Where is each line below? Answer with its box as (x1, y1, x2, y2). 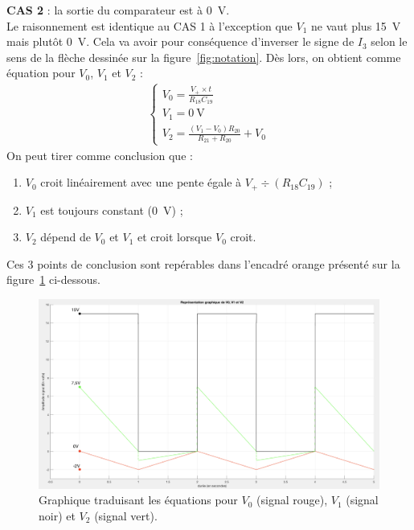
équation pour (6, 64, 76, 81)
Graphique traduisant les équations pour (39, 491, 238, 508)
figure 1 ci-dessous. (6, 271, 100, 288)
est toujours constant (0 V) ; (40, 201, 183, 218)
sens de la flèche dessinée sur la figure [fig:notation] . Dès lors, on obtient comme (6, 48, 401, 65)
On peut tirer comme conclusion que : (6, 146, 193, 163)
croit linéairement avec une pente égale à (40, 174, 242, 191)
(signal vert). (94, 507, 158, 524)
